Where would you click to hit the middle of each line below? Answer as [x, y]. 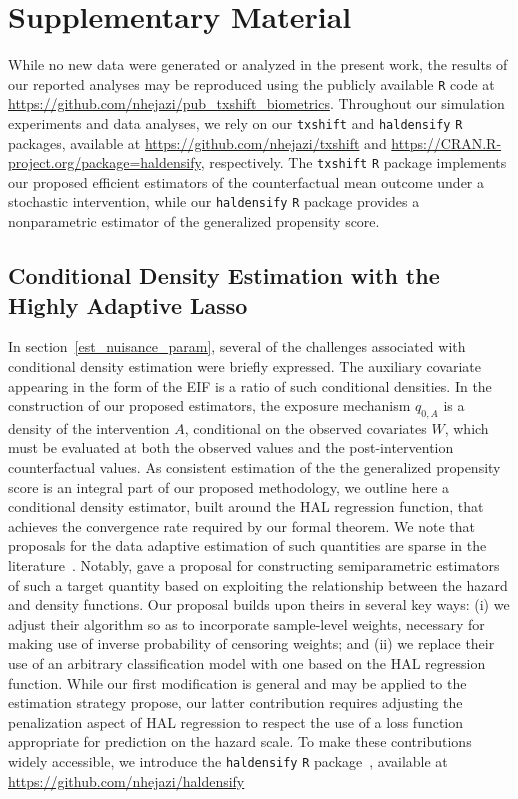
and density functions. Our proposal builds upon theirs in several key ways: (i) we [259, 604]
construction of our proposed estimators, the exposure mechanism [209, 405]
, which [466, 427]
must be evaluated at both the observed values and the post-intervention [231, 447]
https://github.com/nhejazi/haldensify [126, 780]
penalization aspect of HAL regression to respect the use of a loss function [236, 721]
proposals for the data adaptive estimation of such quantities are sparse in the [247, 545]
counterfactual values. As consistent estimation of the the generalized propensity [254, 467]
